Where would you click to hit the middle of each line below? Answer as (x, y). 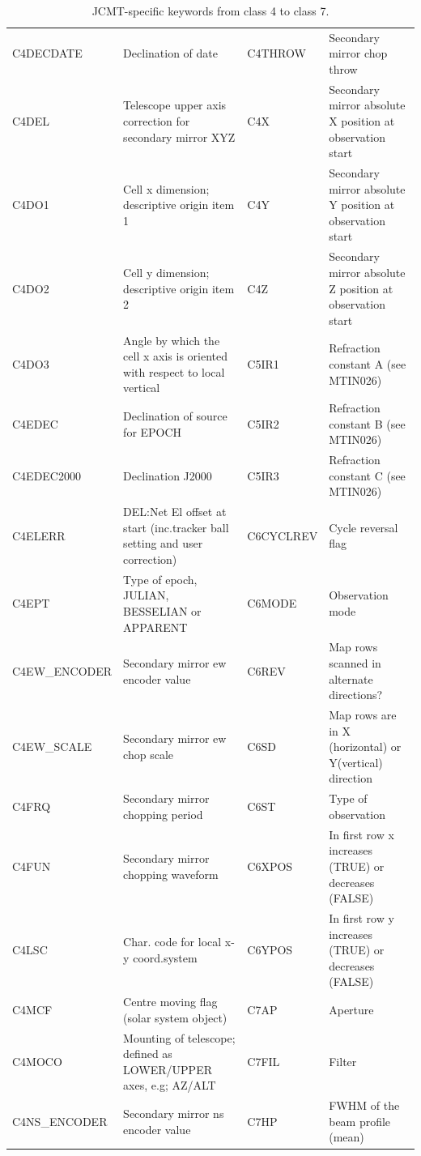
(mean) (347, 1137)
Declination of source (175, 415)
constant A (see (368, 363)
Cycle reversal (364, 527)
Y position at (362, 205)
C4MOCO (37, 1062)
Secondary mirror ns (174, 1113)
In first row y (361, 917)
